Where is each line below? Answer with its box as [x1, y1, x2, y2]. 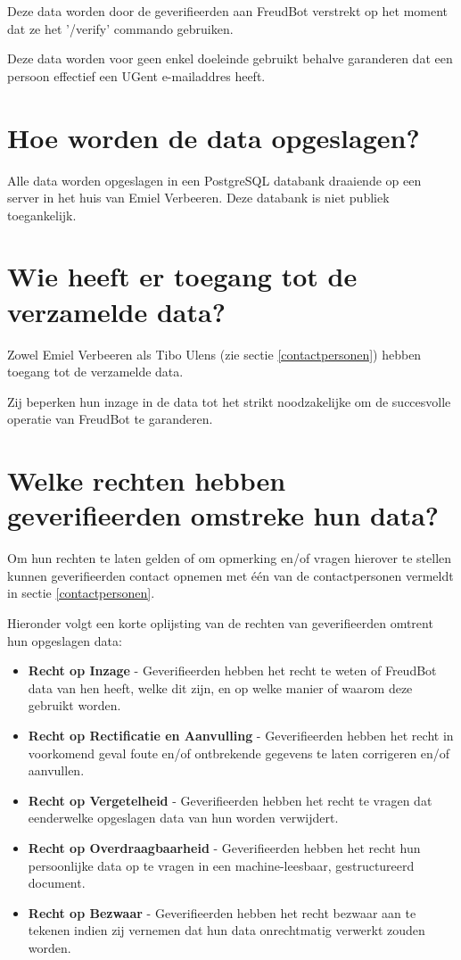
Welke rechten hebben [7, 462, 286, 499]
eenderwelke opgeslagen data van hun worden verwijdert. [28, 808, 339, 827]
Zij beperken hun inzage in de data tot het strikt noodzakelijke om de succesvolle [7, 392, 451, 410]
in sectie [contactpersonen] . [7, 583, 155, 602]
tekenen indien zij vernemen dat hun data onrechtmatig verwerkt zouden [28, 921, 425, 939]
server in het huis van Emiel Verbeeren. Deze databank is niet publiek [7, 188, 390, 207]
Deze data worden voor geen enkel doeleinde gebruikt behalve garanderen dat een [7, 49, 453, 68]
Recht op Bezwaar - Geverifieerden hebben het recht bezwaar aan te [28, 903, 416, 922]
